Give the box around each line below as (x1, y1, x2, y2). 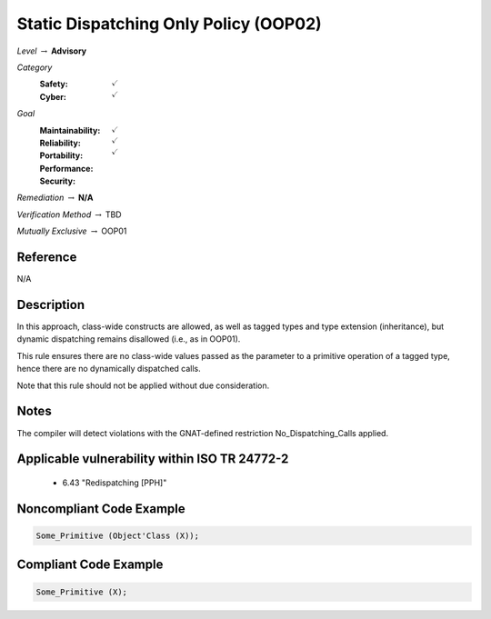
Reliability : (39, 137, 81, 148)
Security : (39, 175, 76, 186)
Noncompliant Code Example (16, 501, 185, 516)
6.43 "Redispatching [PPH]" (62, 477, 167, 488)
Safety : (39, 78, 68, 90)
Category (16, 62, 53, 73)
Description (16, 296, 85, 313)
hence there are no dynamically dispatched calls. (16, 364, 202, 374)
